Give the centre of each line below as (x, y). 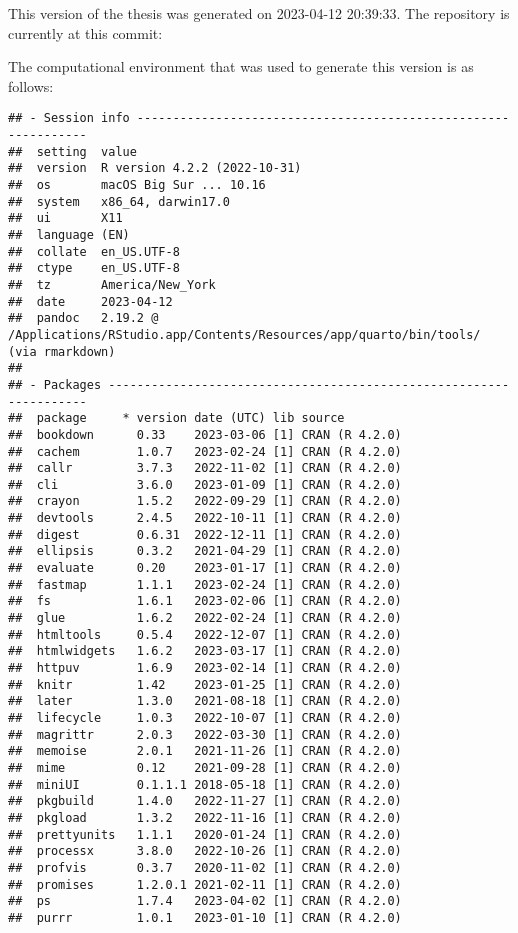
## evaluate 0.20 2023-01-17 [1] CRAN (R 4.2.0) (205, 568)
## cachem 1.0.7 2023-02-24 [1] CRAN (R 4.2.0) (205, 451)
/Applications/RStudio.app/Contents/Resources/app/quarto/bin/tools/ (244, 334)
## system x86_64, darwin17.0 (119, 201)
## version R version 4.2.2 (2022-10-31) (155, 168)
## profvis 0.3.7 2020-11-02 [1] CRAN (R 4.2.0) (205, 867)
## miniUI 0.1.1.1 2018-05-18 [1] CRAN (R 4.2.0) (205, 784)
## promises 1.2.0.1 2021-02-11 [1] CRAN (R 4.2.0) (205, 884)
